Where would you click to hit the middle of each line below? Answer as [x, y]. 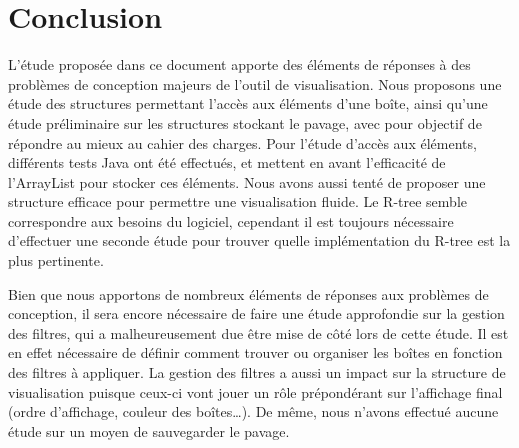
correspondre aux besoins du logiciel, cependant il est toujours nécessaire [231, 220]
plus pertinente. [56, 260]
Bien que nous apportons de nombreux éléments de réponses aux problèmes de [248, 293]
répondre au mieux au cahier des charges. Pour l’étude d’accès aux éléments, [242, 142]
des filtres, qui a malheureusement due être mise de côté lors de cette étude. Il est [258, 332]
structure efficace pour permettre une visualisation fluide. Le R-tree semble [238, 201]
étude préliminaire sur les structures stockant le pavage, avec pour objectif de [245, 122]
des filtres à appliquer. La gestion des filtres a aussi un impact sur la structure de [257, 372]
